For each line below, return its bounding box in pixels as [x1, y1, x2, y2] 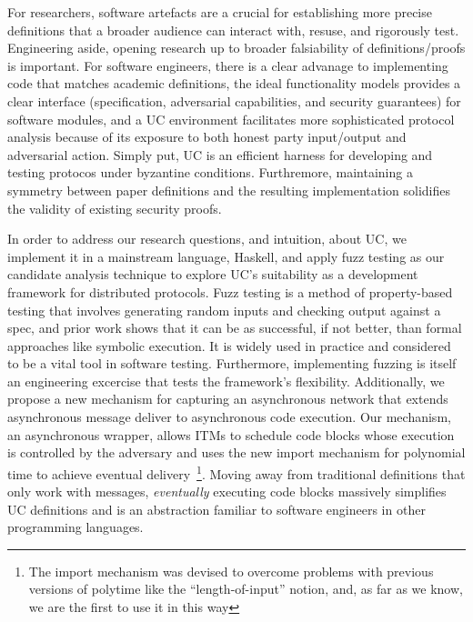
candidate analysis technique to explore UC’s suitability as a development [7, 265, 418, 284]
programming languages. [7, 517, 144, 537]
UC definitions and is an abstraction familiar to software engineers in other [7, 499, 426, 518]
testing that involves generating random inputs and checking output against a [7, 300, 441, 319]
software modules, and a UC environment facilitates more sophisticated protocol [7, 109, 455, 128]
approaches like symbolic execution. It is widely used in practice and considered [7, 336, 451, 355]
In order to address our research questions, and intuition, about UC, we [7, 229, 407, 248]
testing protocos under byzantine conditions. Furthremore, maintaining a [7, 163, 413, 182]
